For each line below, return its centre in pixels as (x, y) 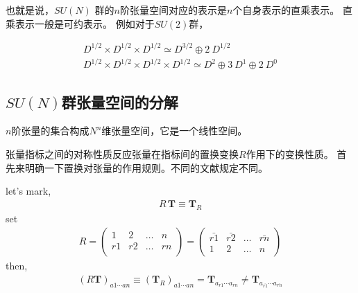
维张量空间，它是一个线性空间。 (174, 131)
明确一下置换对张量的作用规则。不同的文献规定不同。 (146, 167)
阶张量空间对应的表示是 (173, 10)
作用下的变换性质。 (290, 154)
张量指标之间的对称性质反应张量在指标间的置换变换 (122, 154)
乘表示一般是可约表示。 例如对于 (80, 23)
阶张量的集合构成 (50, 131)
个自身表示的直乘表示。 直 (293, 10)
